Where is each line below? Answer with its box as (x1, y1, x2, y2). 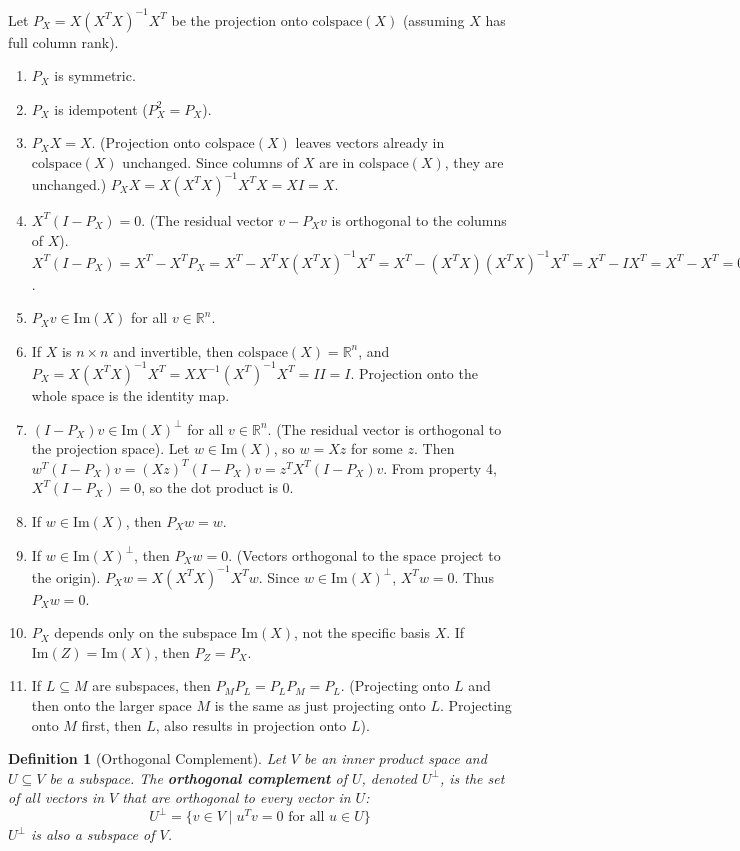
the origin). (31, 566, 101, 587)
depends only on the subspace (54, 622, 237, 643)
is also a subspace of (30, 824, 155, 845)
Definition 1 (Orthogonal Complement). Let (8, 748, 286, 769)
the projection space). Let (31, 438, 190, 459)
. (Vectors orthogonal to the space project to (228, 544, 501, 565)
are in (319, 151, 355, 172)
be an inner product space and (304, 748, 487, 769)
